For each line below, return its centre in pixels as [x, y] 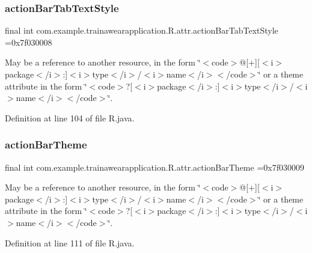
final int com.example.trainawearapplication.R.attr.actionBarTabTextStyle [142, 30]
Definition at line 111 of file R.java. [70, 242]
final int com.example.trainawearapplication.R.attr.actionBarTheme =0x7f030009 [154, 167]
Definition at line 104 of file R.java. [70, 117]
